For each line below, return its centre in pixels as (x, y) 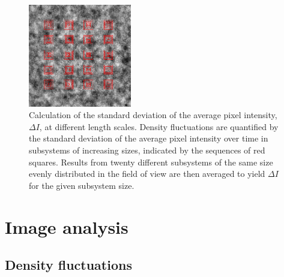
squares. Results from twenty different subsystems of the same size (151, 162)
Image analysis (67, 226)
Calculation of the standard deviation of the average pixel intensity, (153, 115)
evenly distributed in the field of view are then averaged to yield (147, 174)
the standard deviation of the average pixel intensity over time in (149, 138)
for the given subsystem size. (82, 185)
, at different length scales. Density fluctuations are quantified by (159, 126)
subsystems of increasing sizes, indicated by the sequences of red (147, 150)
